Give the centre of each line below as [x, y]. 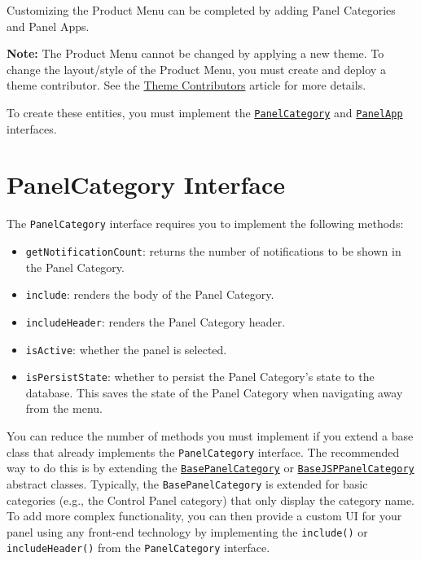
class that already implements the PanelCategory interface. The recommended [203, 451]
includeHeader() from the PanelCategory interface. [138, 548]
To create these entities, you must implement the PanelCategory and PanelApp [205, 112]
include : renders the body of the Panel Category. [150, 294]
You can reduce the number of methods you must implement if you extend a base [210, 436]
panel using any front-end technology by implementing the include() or [187, 531]
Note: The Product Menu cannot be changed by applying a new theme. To [195, 53]
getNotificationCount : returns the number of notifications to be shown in [213, 251]
